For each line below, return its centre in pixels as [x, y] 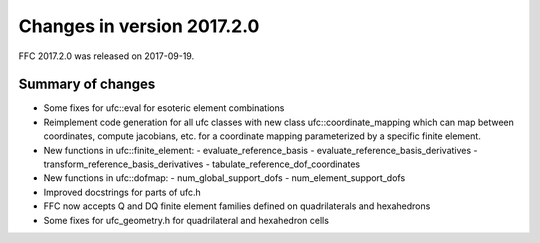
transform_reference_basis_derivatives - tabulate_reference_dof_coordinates [201, 164]
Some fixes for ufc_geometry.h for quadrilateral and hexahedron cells [186, 220]
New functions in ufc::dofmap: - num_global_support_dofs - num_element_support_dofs [224, 178]
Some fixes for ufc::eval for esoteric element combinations [164, 108]
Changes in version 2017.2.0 [139, 26]
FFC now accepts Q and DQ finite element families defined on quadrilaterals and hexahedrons [237, 206]
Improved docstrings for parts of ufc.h [122, 192]
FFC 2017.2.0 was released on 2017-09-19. [106, 56]
